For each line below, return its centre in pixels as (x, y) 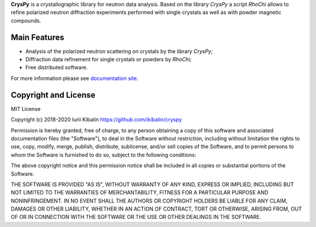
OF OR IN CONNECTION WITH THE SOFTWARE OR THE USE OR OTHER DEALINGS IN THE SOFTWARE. (136, 217)
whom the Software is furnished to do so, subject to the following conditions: (104, 155)
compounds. (26, 20)
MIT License (26, 109)
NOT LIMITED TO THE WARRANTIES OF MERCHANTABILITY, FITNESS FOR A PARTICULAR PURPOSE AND (140, 193)
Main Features (37, 37)
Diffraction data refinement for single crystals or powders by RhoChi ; (109, 60)
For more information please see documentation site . (75, 78)
